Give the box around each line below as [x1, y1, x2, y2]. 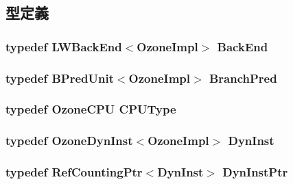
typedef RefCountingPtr [5, 163, 143, 181]
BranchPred [209, 69, 277, 86]
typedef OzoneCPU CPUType [5, 101, 176, 118]
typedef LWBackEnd [5, 38, 122, 55]
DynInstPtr [222, 163, 288, 181]
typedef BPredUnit [5, 69, 114, 86]
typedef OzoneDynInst [5, 132, 133, 149]
